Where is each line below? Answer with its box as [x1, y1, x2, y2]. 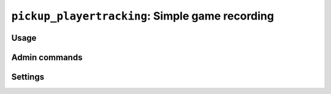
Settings [11, 72, 45, 82]
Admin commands [11, 52, 83, 62]
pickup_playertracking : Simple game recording [11, 9, 274, 23]
